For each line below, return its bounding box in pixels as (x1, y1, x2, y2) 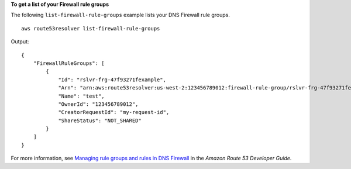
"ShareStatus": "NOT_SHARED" (58, 117, 142, 124)
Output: (11, 38, 29, 45)
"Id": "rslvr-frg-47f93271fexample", (58, 76, 167, 83)
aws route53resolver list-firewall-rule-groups (21, 25, 160, 32)
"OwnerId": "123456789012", (58, 101, 139, 108)
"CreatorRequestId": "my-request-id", (58, 109, 170, 116)
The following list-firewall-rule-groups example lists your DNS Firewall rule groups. (11, 12, 230, 19)
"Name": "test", (58, 92, 105, 99)
